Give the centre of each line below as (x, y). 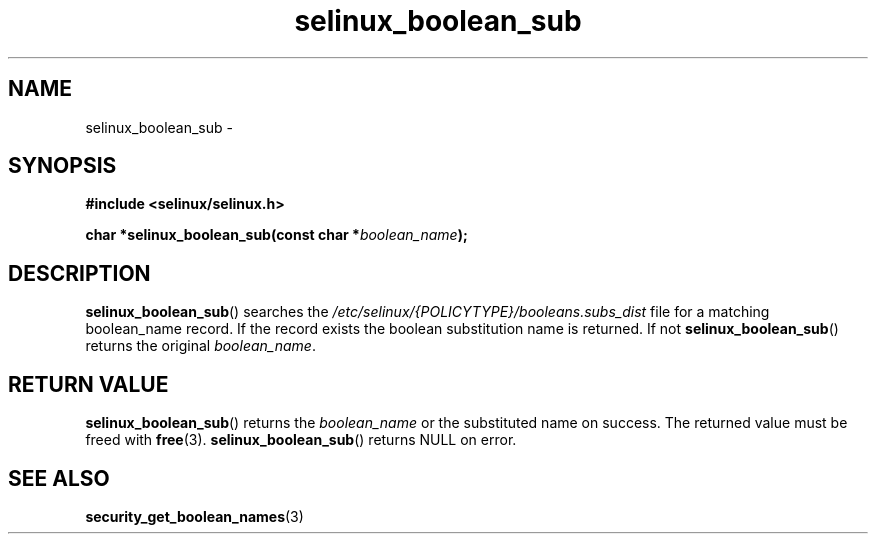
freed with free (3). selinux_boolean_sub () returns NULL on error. (301, 440)
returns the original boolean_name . (200, 346)
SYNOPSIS (62, 166)
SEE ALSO (59, 478)
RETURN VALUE (88, 384)
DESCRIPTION (79, 273)
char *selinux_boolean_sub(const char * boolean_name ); (276, 235)
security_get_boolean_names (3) (194, 516)
